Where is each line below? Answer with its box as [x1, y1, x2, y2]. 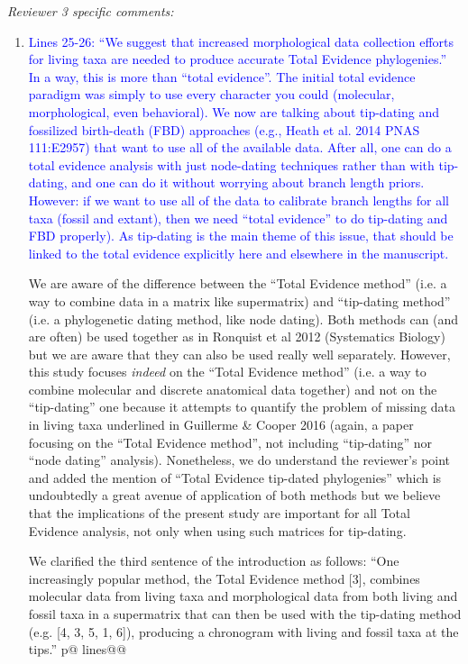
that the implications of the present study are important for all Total [28, 504, 410, 523]
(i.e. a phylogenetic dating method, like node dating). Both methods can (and [28, 309, 459, 328]
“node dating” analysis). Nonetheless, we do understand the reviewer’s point [28, 450, 451, 469]
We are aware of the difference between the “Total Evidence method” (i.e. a [28, 274, 447, 293]
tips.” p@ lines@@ [28, 640, 127, 659]
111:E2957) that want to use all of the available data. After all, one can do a [28, 138, 452, 157]
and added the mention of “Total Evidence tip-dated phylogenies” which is [28, 468, 442, 487]
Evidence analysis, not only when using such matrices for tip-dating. [28, 521, 407, 540]
